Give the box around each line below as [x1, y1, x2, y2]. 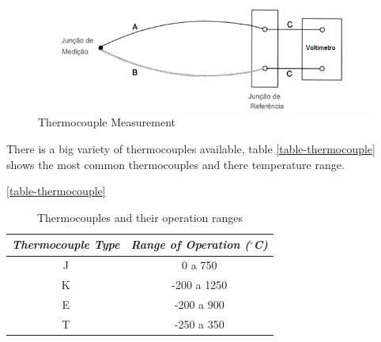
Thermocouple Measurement [38, 114, 175, 130]
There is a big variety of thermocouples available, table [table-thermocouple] [6, 141, 375, 157]
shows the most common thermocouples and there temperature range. [6, 156, 345, 172]
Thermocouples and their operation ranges [36, 209, 243, 225]
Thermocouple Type [12, 236, 120, 253]
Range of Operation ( [130, 236, 250, 253]
